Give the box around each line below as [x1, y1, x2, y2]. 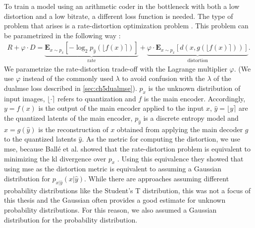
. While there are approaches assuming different [84, 173, 229, 183]
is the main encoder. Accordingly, [144, 93, 246, 103]
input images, [4, 93, 45, 103]
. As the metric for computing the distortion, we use [82, 134, 241, 144]
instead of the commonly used [23, 73, 113, 83]
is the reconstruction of [38, 124, 108, 134]
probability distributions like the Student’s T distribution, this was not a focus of [4, 185, 251, 195]
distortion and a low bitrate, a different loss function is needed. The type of [4, 10, 233, 21]
